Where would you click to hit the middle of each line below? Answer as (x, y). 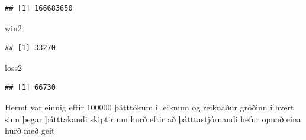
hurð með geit (30, 130)
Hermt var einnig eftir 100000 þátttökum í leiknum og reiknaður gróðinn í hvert (149, 107)
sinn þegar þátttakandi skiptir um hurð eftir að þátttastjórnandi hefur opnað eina (153, 118)
